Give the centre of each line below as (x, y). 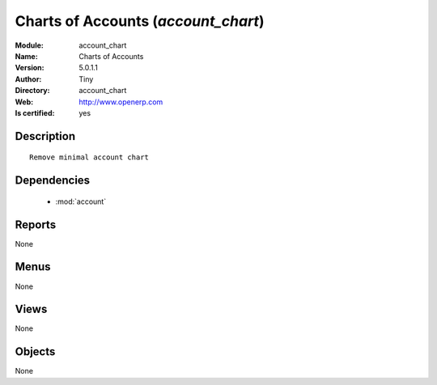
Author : (28, 79)
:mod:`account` (81, 201)
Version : (30, 68)
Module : (29, 45)
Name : (26, 56)
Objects (35, 352)
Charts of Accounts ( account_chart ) (140, 21)
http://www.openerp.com (121, 102)
